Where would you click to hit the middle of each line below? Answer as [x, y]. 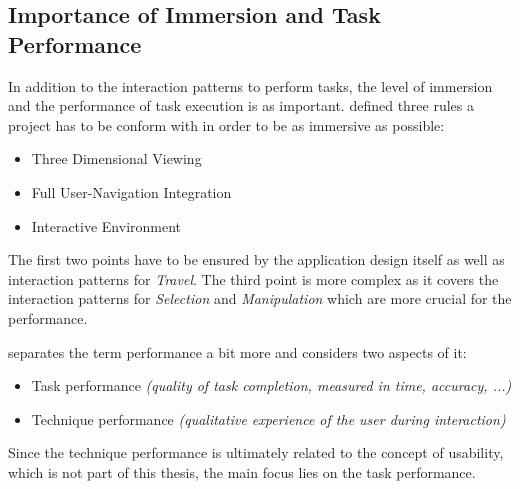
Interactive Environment [106, 225]
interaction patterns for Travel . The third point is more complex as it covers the [253, 278]
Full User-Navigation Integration [131, 191]
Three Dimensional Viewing [116, 158]
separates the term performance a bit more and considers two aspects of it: [237, 351]
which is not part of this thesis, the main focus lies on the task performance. [242, 471]
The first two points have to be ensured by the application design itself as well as [256, 259]
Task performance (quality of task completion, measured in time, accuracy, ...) [271, 385]
